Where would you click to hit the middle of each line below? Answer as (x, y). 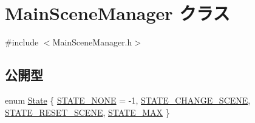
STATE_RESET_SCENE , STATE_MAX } (87, 112)
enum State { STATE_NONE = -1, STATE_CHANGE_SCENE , (128, 100)
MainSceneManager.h (92, 42)
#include (22, 42)
